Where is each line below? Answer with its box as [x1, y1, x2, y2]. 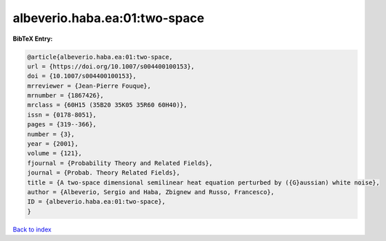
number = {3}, [27, 130, 75, 138]
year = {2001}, [27, 140, 79, 148]
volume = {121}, [27, 149, 83, 157]
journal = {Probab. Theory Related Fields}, [27, 169, 181, 177]
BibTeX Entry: [12, 35, 53, 43]
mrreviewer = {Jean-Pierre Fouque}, [27, 81, 152, 90]
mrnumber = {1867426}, [27, 92, 104, 99]
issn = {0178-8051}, [27, 110, 96, 119]
